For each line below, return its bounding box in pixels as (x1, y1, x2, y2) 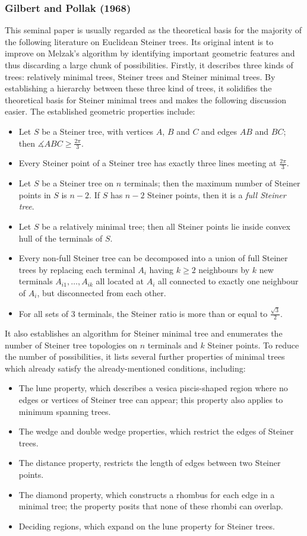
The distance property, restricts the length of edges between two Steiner (18, 456, 281, 469)
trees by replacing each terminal (18, 263, 135, 275)
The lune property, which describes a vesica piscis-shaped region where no (18, 382, 288, 394)
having (149, 263, 174, 275)
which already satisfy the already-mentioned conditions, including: (5, 361, 246, 374)
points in (18, 188, 51, 201)
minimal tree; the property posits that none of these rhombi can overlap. (18, 500, 283, 512)
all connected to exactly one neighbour (158, 275, 299, 287)
